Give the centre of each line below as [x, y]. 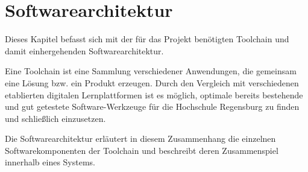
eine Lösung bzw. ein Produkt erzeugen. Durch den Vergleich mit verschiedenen [152, 82]
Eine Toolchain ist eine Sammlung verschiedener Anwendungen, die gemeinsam [151, 71]
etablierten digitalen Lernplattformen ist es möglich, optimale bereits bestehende [154, 94]
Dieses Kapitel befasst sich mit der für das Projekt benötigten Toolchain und [147, 39]
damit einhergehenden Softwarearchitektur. [84, 50]
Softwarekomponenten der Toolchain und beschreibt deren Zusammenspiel [142, 150]
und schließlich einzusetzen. [55, 118]
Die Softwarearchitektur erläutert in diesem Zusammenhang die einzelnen [140, 139]
